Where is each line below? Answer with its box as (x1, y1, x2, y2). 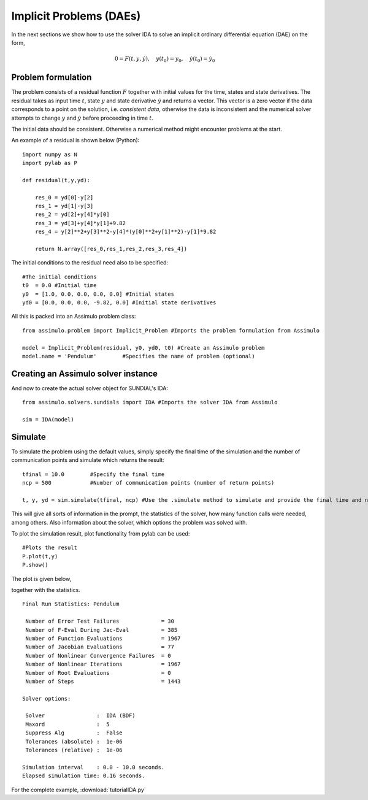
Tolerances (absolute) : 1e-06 (25, 738, 123, 745)
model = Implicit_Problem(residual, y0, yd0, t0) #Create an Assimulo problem (22, 344, 265, 351)
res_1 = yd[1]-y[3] (34, 202, 94, 210)
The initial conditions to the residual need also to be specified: (11, 259, 169, 266)
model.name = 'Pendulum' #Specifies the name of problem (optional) (22, 353, 255, 360)
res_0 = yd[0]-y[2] (34, 194, 94, 201)
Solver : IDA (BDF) (25, 712, 136, 719)
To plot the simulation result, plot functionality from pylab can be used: (11, 530, 190, 537)
